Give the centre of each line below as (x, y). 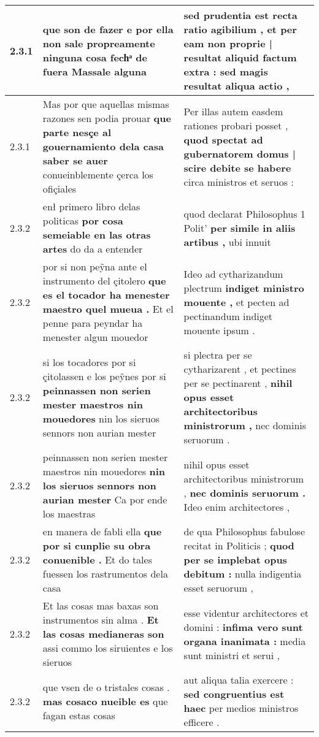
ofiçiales (60, 189)
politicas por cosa (83, 220)
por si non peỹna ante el (95, 266)
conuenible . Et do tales (97, 559)
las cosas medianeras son (103, 634)
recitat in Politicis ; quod (239, 545)
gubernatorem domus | (240, 153)
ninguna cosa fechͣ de (95, 57)
